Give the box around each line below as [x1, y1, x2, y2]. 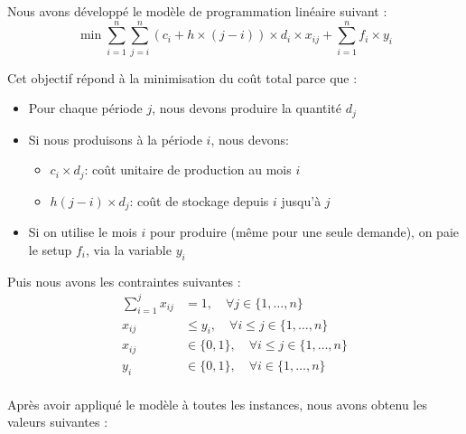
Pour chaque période [28, 99, 143, 118]
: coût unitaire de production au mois [84, 160, 292, 179]
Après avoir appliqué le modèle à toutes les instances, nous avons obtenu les [7, 394, 427, 413]
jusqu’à [281, 191, 322, 210]
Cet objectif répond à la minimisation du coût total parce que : [7, 68, 358, 87]
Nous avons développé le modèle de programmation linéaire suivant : [7, 2, 387, 20]
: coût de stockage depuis [129, 191, 269, 210]
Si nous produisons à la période [28, 129, 202, 148]
